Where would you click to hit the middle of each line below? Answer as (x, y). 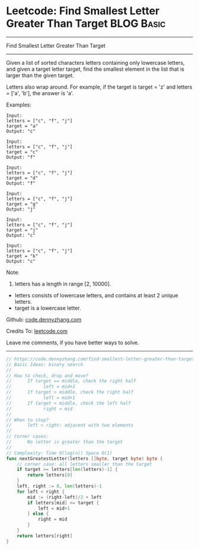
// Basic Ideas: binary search (45, 364)
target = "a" (22, 126)
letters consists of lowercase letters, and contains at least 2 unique (97, 295)
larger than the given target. (40, 75)
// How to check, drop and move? (47, 376)
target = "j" (22, 230)
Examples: (19, 105)
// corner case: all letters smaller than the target (84, 464)
